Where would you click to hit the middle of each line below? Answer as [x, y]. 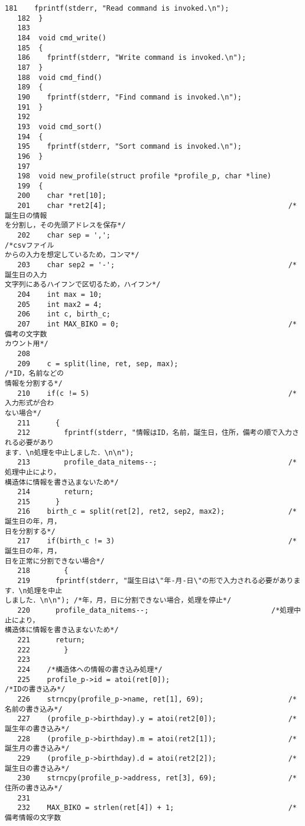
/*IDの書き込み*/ [35, 689]
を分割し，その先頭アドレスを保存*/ [65, 225]
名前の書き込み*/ [34, 709]
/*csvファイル [30, 245]
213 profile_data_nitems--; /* [157, 462]
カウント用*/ [27, 344]
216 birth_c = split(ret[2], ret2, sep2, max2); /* [157, 512]
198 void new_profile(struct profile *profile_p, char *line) [145, 176]
